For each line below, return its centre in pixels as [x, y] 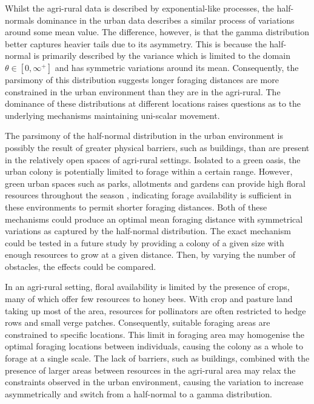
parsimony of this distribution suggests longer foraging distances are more [142, 79]
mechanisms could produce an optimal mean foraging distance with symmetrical [154, 219]
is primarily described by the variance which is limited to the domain [162, 56]
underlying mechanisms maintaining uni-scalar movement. [112, 115]
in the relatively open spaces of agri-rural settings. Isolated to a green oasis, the [153, 159]
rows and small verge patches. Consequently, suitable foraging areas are [138, 322]
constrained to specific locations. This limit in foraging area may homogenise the [155, 334]
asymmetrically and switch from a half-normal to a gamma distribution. [139, 393]
